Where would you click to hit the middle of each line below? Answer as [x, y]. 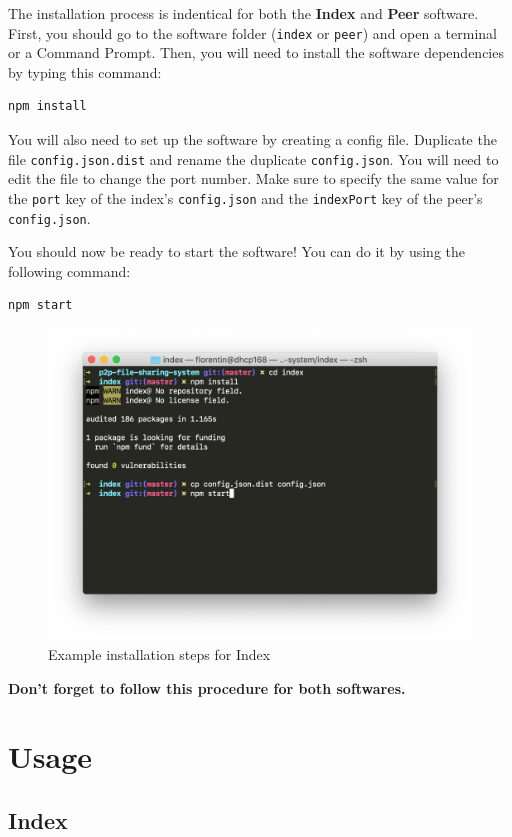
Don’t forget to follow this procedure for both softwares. [207, 687]
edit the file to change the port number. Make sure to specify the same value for [253, 178]
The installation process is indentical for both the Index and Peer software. [243, 13]
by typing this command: [85, 71]
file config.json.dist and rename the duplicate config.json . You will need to [253, 158]
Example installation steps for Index [159, 653]
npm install [47, 106]
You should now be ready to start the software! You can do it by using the [236, 251]
